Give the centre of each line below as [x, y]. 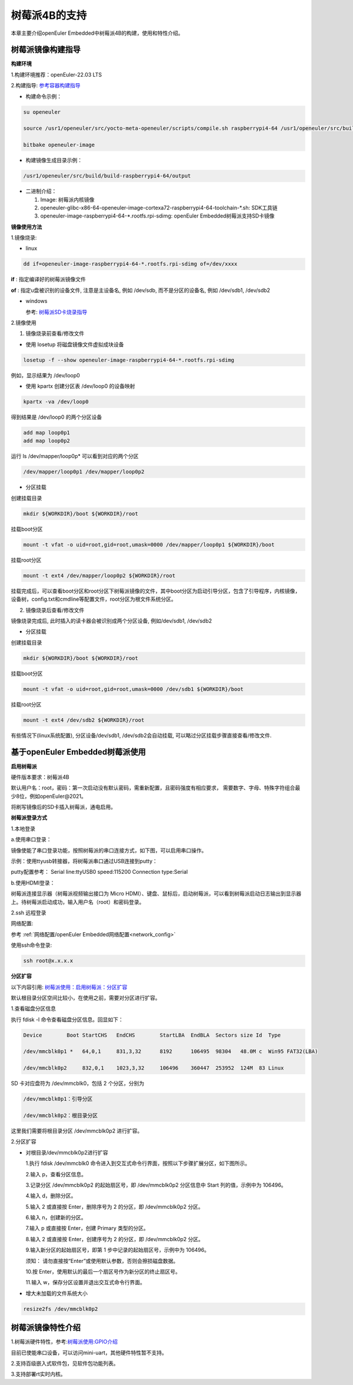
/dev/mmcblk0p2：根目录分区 [61, 1115]
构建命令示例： [44, 96]
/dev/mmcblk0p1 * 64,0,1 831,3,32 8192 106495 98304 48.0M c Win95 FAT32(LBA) [171, 1052]
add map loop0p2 [47, 441]
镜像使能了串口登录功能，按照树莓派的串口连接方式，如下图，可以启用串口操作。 [109, 850]
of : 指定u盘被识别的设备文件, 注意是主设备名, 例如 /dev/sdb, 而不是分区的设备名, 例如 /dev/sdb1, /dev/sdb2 [141, 290]
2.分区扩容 [24, 1141]
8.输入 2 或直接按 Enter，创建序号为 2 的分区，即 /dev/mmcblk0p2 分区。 [115, 1239]
